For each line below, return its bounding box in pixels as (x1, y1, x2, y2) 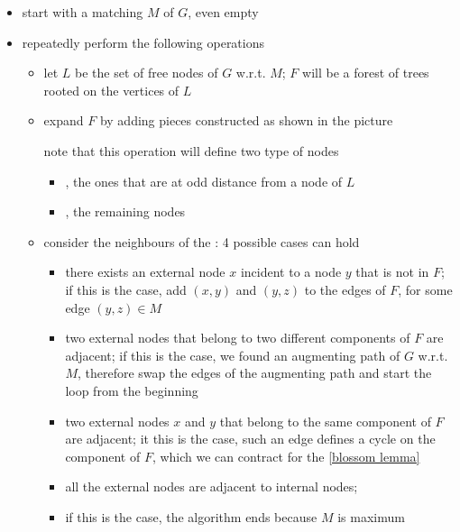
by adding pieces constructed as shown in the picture (99, 111, 393, 130)
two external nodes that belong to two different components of (65, 328, 410, 347)
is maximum (337, 507, 405, 526)
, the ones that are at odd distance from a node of (65, 171, 343, 190)
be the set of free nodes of (75, 63, 218, 82)
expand (43, 111, 84, 130)
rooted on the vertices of (43, 80, 179, 99)
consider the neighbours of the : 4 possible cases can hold (43, 232, 360, 251)
